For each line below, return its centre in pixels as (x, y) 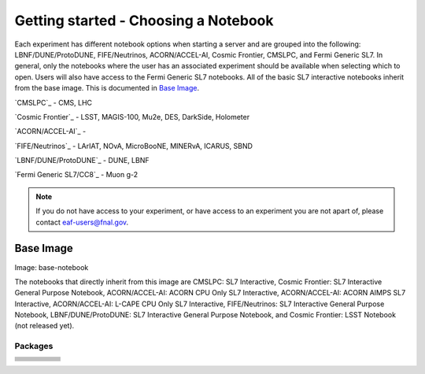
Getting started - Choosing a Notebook (144, 20)
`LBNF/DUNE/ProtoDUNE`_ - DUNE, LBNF (82, 161)
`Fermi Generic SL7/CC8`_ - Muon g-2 (76, 175)
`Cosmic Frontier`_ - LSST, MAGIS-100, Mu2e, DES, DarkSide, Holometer (132, 117)
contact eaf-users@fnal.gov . (82, 222)
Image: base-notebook (52, 267)
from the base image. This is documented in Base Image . (107, 88)
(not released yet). (44, 326)
